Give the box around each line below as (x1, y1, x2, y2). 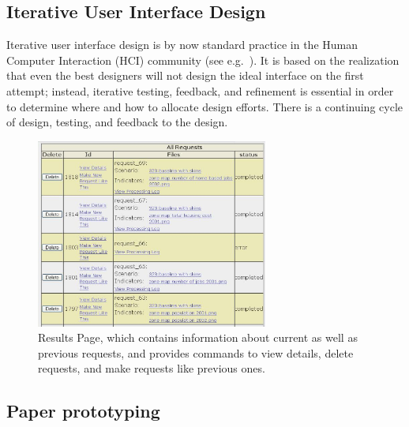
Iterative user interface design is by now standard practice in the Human (6, 36, 358, 53)
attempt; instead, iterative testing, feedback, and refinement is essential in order (6, 82, 394, 99)
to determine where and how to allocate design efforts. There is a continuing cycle (6, 98, 403, 114)
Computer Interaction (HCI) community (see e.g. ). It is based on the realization (6, 51, 400, 68)
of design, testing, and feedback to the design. (6, 114, 228, 130)
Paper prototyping (6, 399, 160, 423)
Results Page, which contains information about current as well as (38, 329, 358, 346)
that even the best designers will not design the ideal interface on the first (6, 67, 364, 84)
